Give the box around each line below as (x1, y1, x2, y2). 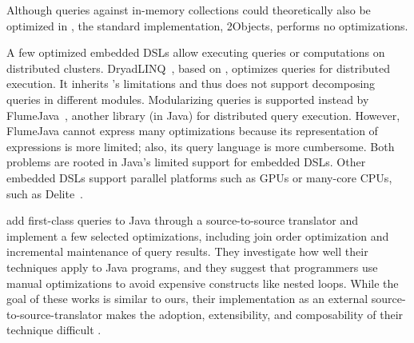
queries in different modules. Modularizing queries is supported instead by (6, 90, 369, 107)
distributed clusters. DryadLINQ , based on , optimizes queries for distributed (6, 59, 390, 76)
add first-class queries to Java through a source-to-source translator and (6, 212, 359, 229)
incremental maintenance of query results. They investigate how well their (6, 243, 368, 260)
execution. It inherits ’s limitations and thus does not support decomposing (6, 75, 376, 92)
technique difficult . (6, 321, 102, 338)
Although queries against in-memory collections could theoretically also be (6, 2, 371, 18)
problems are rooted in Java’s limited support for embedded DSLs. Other (6, 154, 366, 170)
